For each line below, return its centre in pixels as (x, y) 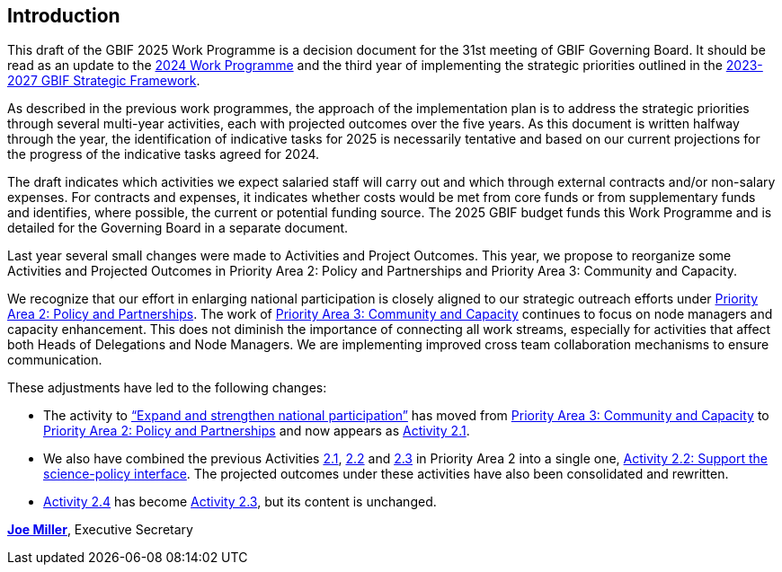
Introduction (64, 16)
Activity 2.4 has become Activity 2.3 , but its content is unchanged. (240, 502)
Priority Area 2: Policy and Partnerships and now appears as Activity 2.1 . (257, 431)
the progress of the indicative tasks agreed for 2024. (164, 154)
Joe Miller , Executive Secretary (100, 530)
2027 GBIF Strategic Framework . (104, 81)
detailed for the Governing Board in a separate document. (178, 228)
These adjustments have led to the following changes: (167, 388)
